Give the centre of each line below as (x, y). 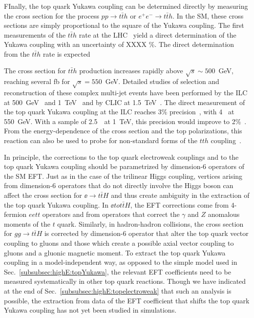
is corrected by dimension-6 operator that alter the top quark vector (146, 233)
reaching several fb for (37, 81)
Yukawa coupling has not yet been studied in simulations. (90, 310)
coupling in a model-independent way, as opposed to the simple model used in (121, 262)
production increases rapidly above (131, 70)
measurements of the (35, 34)
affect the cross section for (43, 195)
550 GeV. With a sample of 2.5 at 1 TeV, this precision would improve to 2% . (125, 121)
